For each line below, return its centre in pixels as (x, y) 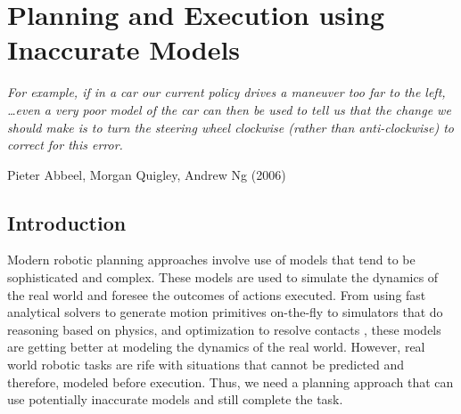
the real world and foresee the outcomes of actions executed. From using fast (217, 294)
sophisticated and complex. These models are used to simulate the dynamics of (223, 277)
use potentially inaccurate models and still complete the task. (175, 399)
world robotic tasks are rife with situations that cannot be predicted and (206, 365)
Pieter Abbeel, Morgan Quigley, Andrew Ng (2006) (147, 174)
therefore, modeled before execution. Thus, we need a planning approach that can (230, 382)
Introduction (67, 222)
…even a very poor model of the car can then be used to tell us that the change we (229, 109)
